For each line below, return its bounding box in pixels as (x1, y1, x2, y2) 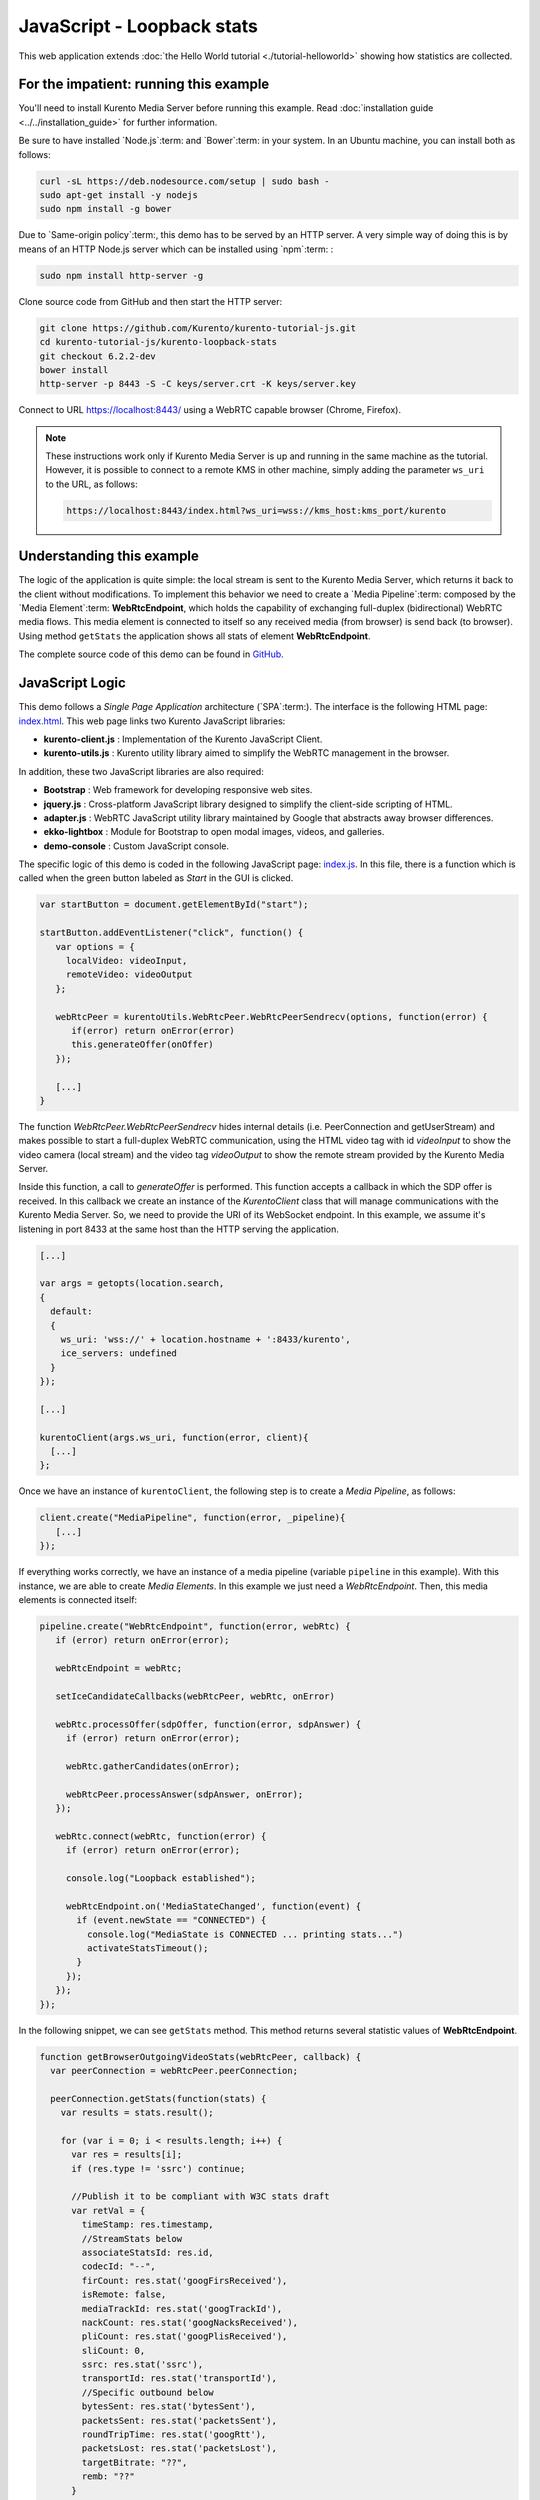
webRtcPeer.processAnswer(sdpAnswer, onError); (65, 1788, 304, 1800)
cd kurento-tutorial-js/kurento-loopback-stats (39, 336, 277, 348)
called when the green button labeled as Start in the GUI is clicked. (18, 872, 294, 884)
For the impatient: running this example (18, 76, 270, 93)
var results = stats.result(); (60, 2107, 214, 2119)
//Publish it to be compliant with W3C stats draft (71, 2191, 330, 2202)
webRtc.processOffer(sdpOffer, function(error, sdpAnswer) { (55, 1718, 362, 1730)
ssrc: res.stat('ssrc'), (81, 2359, 204, 2370)
